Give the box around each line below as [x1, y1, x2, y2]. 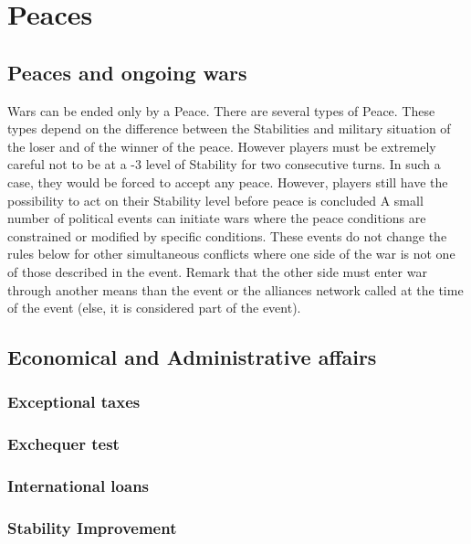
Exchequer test [7, 432, 120, 455]
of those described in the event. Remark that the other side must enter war [7, 261, 427, 281]
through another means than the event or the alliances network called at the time [7, 280, 464, 299]
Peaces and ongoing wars [7, 58, 247, 86]
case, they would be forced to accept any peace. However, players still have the [7, 172, 448, 191]
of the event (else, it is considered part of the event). [7, 298, 301, 317]
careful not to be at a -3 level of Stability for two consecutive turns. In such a [7, 155, 441, 174]
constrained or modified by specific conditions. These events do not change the [7, 226, 447, 245]
